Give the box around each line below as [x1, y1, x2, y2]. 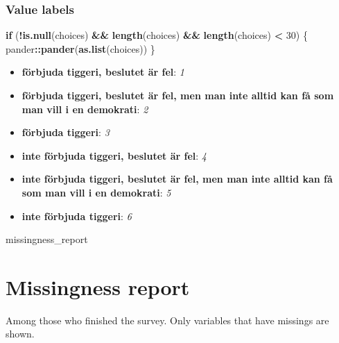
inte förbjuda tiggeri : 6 [21, 208, 132, 223]
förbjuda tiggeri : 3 [21, 125, 110, 140]
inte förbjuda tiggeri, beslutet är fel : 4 [21, 148, 207, 162]
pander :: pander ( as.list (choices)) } [6, 41, 155, 56]
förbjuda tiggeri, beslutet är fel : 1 [21, 65, 185, 79]
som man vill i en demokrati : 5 [21, 185, 171, 199]
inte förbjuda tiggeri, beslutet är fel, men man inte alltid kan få [21, 171, 333, 186]
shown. [6, 326, 35, 341]
